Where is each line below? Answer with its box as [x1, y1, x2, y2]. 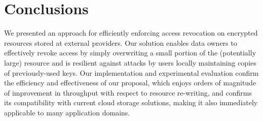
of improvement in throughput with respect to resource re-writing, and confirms [4, 87, 252, 98]
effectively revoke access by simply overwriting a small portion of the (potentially [4, 47, 256, 58]
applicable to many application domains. [4, 107, 130, 117]
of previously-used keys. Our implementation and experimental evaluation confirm [4, 67, 259, 78]
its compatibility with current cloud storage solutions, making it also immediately [4, 97, 258, 108]
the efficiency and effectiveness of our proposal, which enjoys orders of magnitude [4, 77, 256, 88]
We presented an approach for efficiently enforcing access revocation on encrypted [4, 27, 258, 38]
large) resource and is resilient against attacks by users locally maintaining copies [4, 57, 256, 68]
